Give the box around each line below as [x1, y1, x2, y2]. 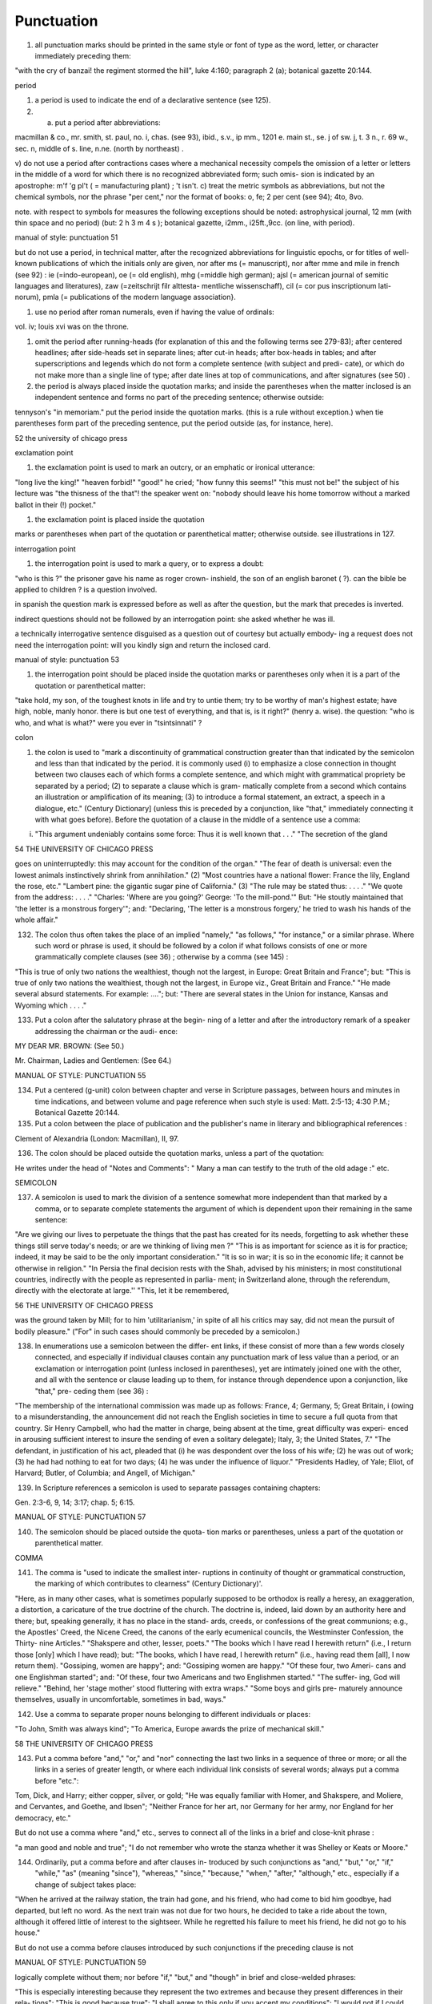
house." [14, 1928, 40, 1937]
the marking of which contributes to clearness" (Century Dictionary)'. [34, 1579, 263, 1589]
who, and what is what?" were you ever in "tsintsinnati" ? [14, 717, 202, 727]
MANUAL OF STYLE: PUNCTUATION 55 [14, 1070, 146, 1080]
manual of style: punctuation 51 [14, 232, 118, 242]
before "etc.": [34, 1776, 79, 1785]
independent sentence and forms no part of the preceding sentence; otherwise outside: [34, 393, 324, 402]
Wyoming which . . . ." [14, 1000, 87, 1010]
